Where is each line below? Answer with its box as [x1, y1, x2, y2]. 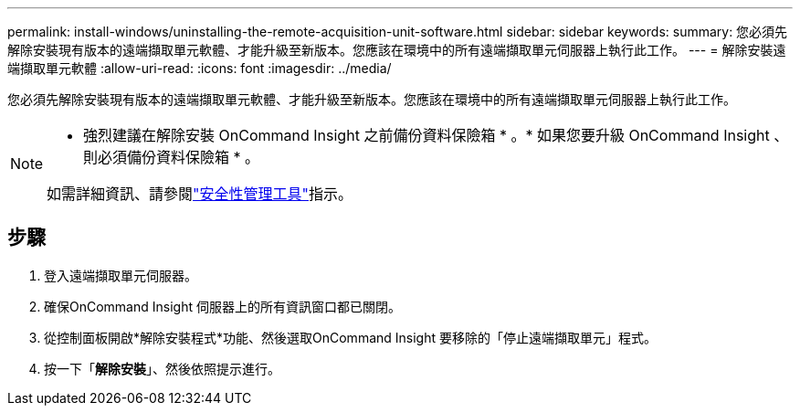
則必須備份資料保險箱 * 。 [83, 148, 260, 166]
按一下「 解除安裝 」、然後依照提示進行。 [44, 360, 280, 376]
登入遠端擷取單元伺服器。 [44, 267, 197, 283]
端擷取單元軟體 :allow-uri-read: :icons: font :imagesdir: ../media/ [7, 60, 392, 76]
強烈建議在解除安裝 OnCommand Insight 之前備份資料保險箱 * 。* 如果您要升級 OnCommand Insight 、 [83, 126, 789, 144]
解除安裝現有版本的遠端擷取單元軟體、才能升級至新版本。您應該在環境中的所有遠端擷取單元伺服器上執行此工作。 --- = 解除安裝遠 [7, 42, 786, 58]
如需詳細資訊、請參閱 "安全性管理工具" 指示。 [47, 185, 353, 203]
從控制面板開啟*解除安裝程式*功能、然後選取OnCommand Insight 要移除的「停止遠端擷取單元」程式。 [44, 329, 657, 345]
